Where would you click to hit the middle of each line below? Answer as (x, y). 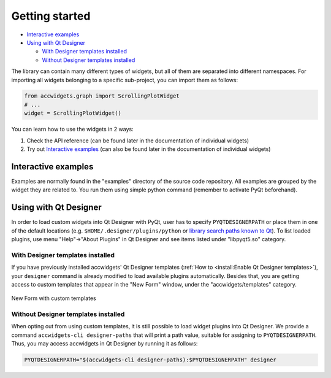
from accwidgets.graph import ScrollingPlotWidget (102, 96)
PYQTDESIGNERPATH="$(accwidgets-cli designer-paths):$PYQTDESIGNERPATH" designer (150, 360)
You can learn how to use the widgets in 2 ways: (73, 129)
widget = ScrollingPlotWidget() (73, 113)
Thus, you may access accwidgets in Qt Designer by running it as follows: (105, 344)
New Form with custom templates (54, 298)
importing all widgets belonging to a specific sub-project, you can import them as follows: (125, 80)
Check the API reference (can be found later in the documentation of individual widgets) (138, 141)
